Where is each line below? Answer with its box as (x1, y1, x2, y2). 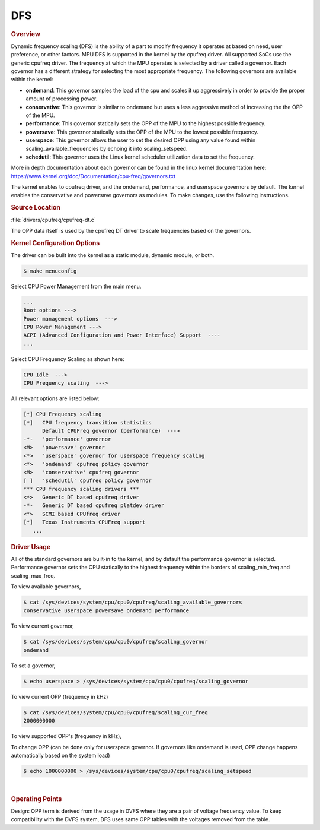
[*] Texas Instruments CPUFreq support (23, 519, 146, 525)
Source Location (11, 204, 60, 212)
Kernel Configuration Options (11, 239, 100, 247)
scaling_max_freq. (11, 572, 56, 579)
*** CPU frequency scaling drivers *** (23, 486, 139, 492)
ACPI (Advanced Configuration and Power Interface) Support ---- (23, 332, 220, 338)
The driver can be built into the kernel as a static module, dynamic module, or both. (11, 251, 215, 258)
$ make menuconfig (23, 267, 77, 274)
